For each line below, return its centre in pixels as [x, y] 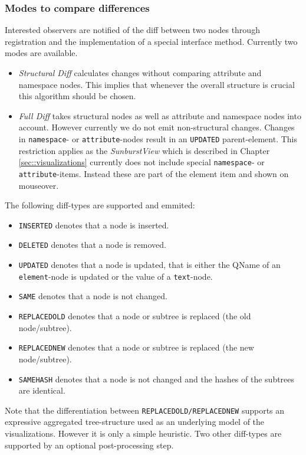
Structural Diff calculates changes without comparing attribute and [140, 73]
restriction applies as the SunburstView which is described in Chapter [144, 150]
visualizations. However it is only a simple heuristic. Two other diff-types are [143, 433]
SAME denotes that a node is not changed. [93, 296]
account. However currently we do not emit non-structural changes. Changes [157, 127]
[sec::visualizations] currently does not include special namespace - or [142, 162]
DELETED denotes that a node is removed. [92, 245]
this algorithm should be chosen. [77, 96]
